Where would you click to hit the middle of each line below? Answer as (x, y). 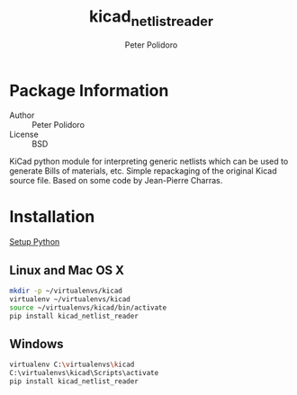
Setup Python (35, 242)
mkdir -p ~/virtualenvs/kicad (66, 291)
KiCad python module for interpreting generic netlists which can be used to (149, 162)
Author (22, 115)
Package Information (89, 90)
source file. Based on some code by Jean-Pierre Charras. (116, 181)
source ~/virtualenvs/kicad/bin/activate (88, 308)
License (24, 135)
